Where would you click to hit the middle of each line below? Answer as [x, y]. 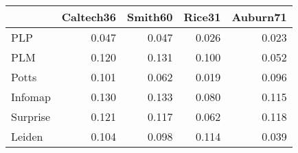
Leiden [27, 136]
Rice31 [202, 17]
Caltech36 [89, 17]
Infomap [31, 97]
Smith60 [150, 17]
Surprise [31, 116]
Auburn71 [259, 17]
